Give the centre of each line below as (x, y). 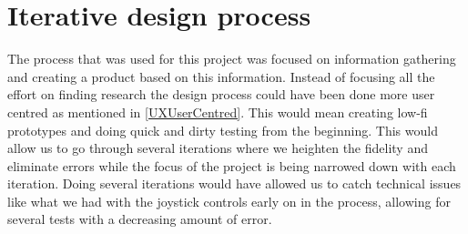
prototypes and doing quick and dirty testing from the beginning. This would (223, 130)
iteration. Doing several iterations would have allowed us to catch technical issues (234, 183)
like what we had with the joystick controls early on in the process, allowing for (229, 201)
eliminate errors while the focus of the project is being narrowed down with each (232, 165)
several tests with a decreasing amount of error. (140, 219)
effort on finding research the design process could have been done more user (221, 94)
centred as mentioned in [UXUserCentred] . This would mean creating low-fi (218, 112)
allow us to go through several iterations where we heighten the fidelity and (218, 148)
